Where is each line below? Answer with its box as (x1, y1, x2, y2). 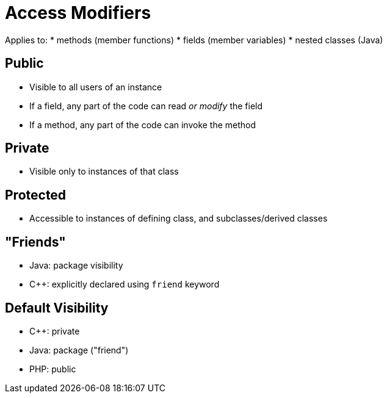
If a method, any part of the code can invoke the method (29, 119, 256, 130)
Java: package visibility (29, 260, 123, 271)
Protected (5, 187, 67, 203)
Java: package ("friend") (29, 344, 129, 355)
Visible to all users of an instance (29, 81, 162, 92)
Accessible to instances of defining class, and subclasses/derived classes (29, 213, 328, 224)
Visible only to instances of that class (29, 166, 179, 177)
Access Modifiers (5, 2, 151, 23)
